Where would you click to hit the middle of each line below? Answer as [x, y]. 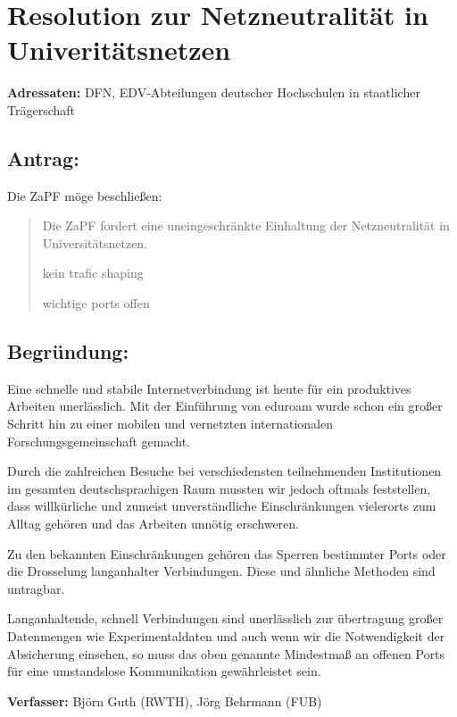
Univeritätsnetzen [119, 50]
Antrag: [43, 158]
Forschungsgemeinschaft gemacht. [99, 441]
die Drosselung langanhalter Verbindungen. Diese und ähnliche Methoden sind [221, 571]
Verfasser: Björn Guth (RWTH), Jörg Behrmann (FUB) [165, 700]
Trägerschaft [41, 109]
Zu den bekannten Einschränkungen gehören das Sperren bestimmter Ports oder [227, 553]
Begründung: [68, 351]
